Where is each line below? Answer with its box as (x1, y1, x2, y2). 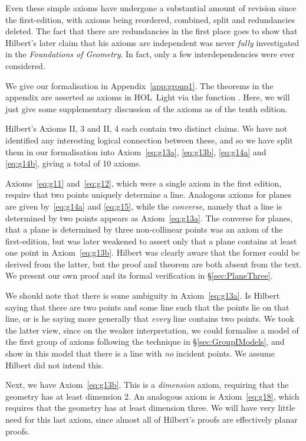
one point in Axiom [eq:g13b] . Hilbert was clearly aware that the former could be (5, 246, 300, 259)
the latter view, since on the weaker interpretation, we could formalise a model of (5, 324, 299, 336)
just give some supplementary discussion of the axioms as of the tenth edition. (5, 102, 288, 115)
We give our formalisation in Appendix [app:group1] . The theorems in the (5, 79, 274, 92)
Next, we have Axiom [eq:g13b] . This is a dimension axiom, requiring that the (5, 378, 289, 391)
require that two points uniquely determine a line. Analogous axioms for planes (5, 188, 292, 201)
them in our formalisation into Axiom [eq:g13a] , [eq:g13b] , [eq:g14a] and (5, 145, 266, 158)
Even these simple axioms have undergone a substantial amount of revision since (5, 2, 297, 14)
